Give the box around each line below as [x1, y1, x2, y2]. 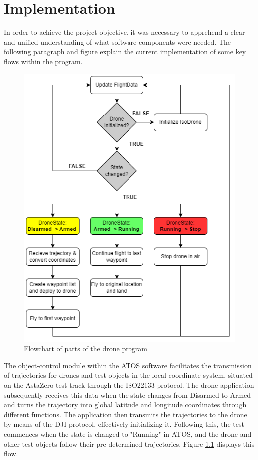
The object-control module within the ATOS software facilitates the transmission [4, 360, 252, 370]
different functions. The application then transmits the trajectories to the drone [4, 409, 247, 419]
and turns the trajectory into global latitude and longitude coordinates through [4, 399, 247, 410]
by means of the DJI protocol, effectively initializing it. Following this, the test [4, 419, 244, 429]
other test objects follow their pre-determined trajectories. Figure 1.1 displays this [4, 438, 255, 449]
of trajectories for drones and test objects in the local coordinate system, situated [4, 370, 253, 380]
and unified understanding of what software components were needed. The [4, 36, 231, 47]
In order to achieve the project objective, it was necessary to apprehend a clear [4, 27, 245, 37]
